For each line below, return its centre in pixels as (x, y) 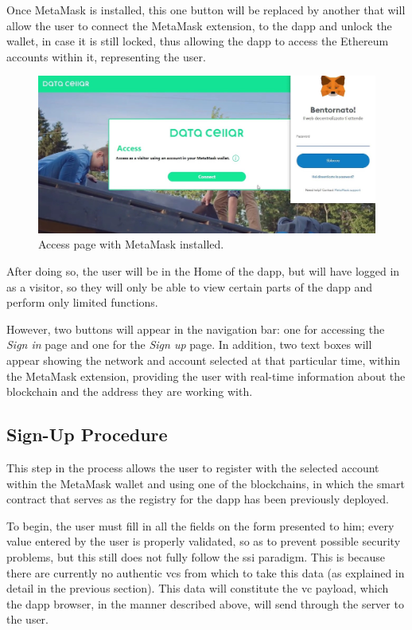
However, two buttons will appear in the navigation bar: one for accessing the (196, 329)
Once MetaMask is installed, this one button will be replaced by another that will (206, 10)
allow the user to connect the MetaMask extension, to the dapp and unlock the (199, 25)
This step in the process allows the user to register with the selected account (193, 468)
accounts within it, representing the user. (106, 56)
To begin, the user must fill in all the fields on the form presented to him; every (200, 525)
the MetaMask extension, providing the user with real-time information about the (206, 376)
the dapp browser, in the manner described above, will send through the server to (205, 603)
